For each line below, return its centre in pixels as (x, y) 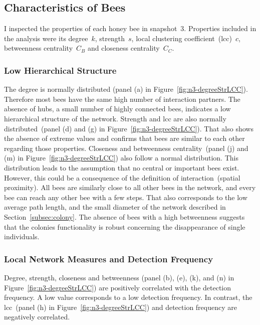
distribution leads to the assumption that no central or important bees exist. (122, 167)
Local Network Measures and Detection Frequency (109, 259)
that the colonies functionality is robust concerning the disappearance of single (125, 226)
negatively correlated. (37, 317)
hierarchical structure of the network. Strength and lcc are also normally (115, 118)
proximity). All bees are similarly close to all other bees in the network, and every (130, 187)
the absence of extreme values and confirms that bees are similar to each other (124, 138)
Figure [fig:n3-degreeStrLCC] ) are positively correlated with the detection (118, 287)
